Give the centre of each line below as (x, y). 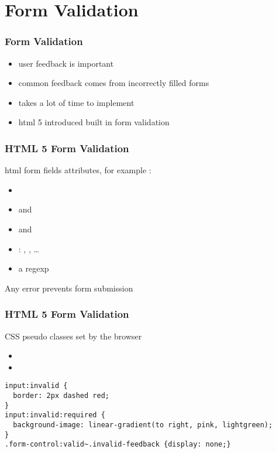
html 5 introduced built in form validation (94, 122)
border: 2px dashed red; (61, 396)
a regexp (34, 268)
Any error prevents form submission (69, 288)
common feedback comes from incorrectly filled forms (114, 83)
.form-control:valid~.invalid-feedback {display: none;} (118, 445)
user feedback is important (66, 63)
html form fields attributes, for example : (78, 170)
